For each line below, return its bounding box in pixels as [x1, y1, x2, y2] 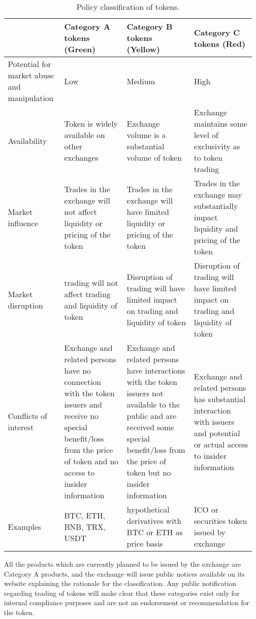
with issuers [194, 415, 235, 427]
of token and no [64, 455, 119, 467]
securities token [194, 515, 247, 526]
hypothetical [127, 504, 170, 515]
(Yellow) [127, 43, 160, 55]
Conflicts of [8, 410, 47, 421]
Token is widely [64, 118, 118, 129]
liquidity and [194, 223, 238, 234]
